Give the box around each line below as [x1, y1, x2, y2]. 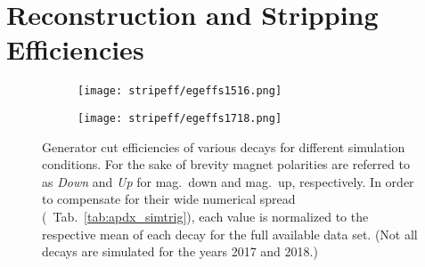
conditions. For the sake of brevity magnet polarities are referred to [42, 155, 410, 174]
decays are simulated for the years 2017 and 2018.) [42, 242, 318, 261]
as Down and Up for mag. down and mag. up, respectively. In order [42, 172, 414, 190]
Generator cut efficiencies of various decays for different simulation [42, 137, 405, 156]
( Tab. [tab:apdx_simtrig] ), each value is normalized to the [42, 207, 369, 225]
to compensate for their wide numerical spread [42, 190, 296, 208]
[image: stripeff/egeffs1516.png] [78, 85, 282, 98]
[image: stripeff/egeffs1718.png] [78, 111, 282, 125]
